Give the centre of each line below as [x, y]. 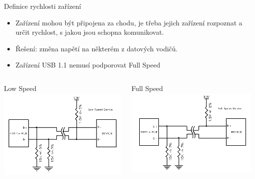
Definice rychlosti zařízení [43, 6]
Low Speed [20, 88]
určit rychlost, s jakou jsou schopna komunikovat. [89, 32]
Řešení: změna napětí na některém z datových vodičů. [97, 48]
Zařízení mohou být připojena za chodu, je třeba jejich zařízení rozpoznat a [129, 22]
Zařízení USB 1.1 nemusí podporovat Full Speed [88, 65]
